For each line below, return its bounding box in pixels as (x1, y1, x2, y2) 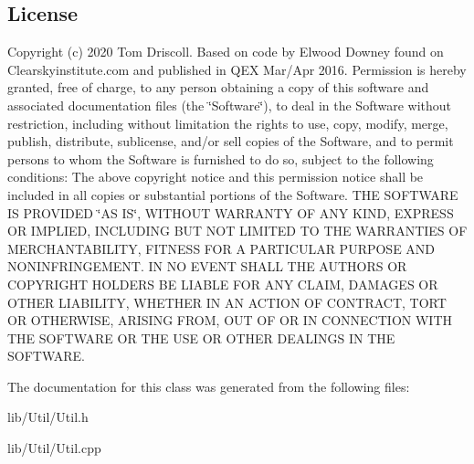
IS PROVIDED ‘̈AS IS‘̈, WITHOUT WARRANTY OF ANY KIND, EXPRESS (7, 203, 454, 222)
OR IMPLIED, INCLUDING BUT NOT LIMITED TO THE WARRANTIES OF (7, 221, 468, 240)
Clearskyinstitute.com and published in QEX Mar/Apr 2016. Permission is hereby (7, 59, 467, 79)
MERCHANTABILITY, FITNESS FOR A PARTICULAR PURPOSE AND (7, 238, 436, 258)
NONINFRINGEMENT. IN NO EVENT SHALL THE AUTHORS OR (7, 257, 407, 276)
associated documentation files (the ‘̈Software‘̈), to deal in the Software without (7, 95, 452, 114)
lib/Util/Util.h (7, 407, 89, 427)
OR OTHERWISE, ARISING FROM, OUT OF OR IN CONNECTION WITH (7, 311, 452, 330)
